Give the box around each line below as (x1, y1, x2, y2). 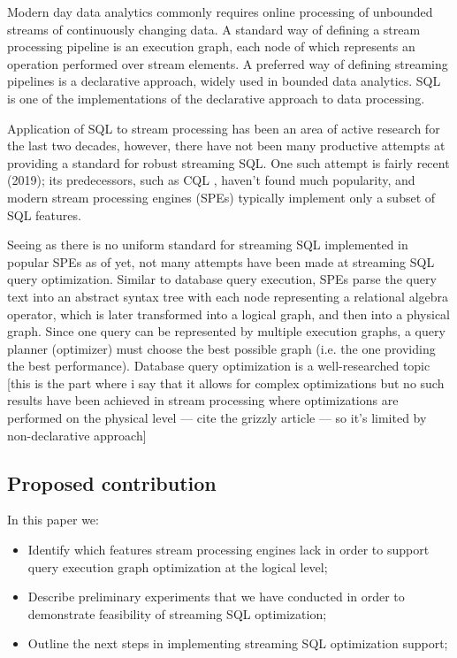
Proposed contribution (7, 469, 217, 496)
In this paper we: (7, 510, 99, 529)
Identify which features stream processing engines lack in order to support (27, 540, 430, 559)
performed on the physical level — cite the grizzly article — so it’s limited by (7, 409, 427, 427)
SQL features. (7, 205, 81, 224)
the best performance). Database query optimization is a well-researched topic (7, 356, 430, 375)
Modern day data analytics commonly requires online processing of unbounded (7, 3, 433, 20)
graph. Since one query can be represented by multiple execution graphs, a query (7, 322, 446, 340)
